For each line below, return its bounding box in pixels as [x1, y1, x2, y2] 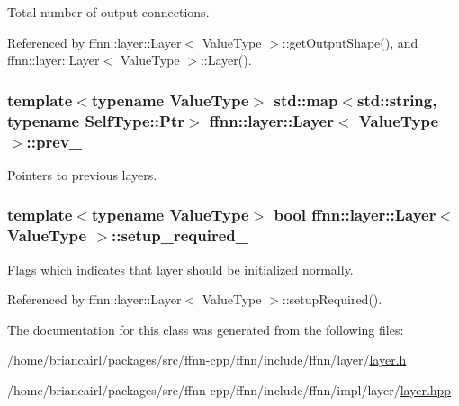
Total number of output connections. [7, 3, 210, 21]
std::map [274, 88, 338, 111]
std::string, [357, 88, 437, 111]
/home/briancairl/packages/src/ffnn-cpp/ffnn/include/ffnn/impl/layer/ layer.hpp [7, 380, 452, 399]
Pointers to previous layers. [7, 165, 157, 184]
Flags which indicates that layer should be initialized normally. [7, 259, 354, 278]
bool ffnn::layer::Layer [274, 203, 436, 226]
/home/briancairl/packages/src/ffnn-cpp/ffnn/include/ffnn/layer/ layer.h [7, 350, 407, 369]
